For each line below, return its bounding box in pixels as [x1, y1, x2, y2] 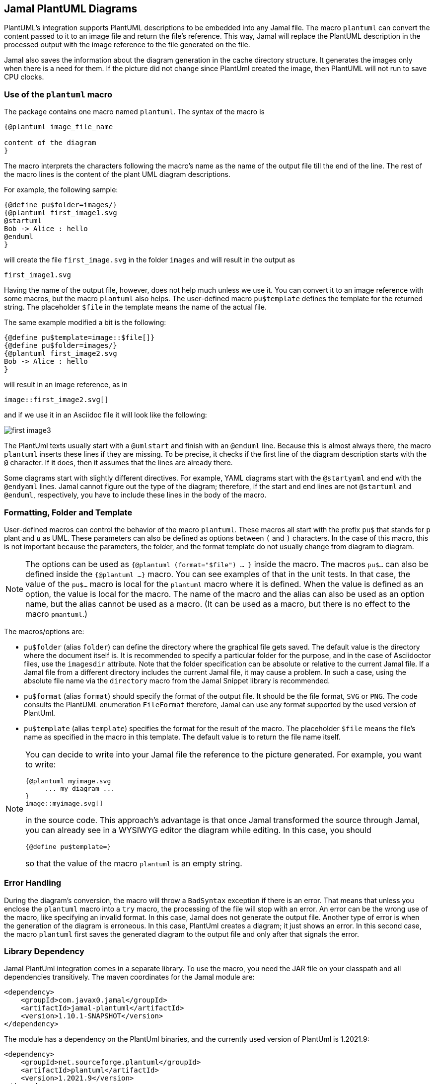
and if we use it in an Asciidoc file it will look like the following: [4, 411, 207, 419]
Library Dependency [4, 946, 84, 957]
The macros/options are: [4, 627, 84, 636]
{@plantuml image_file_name [4, 123, 113, 131]
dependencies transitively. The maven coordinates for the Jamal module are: [4, 973, 255, 982]
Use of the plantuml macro [4, 89, 113, 99]
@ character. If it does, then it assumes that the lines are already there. [4, 458, 233, 467]
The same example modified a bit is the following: [4, 318, 166, 327]
